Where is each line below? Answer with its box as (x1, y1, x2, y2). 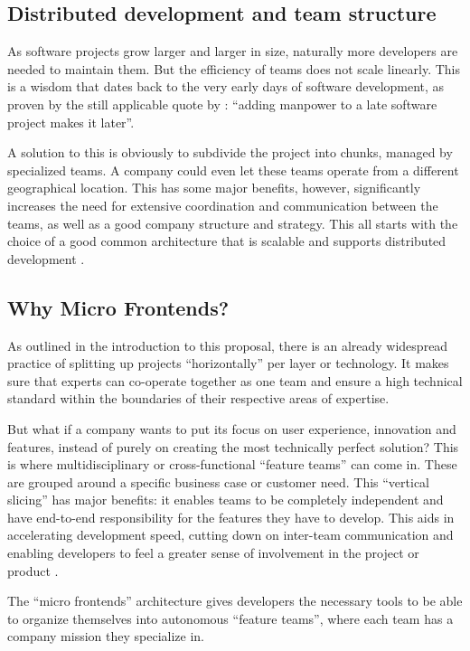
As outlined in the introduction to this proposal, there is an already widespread (7, 335, 448, 354)
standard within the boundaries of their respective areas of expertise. (7, 389, 390, 408)
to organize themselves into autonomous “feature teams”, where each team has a (7, 609, 454, 627)
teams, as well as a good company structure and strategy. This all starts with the (7, 213, 458, 232)
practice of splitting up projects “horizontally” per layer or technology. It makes (7, 354, 449, 373)
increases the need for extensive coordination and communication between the (7, 195, 438, 214)
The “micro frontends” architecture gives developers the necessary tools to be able (7, 591, 463, 610)
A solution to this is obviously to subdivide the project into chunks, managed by (7, 143, 453, 162)
